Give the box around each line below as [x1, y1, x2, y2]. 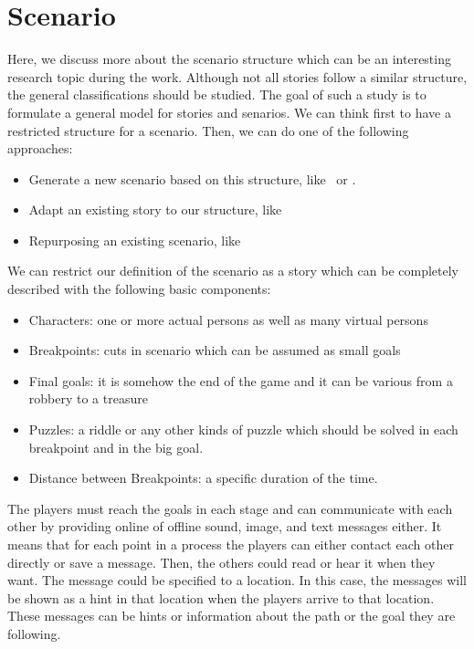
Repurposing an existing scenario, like [28, 230, 241, 249]
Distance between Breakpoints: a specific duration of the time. [28, 468, 378, 487]
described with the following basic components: [7, 279, 271, 298]
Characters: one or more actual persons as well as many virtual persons [28, 309, 428, 329]
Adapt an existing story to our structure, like [28, 200, 282, 219]
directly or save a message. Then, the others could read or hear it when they [7, 552, 436, 571]
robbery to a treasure [28, 389, 148, 408]
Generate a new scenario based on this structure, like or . [28, 169, 356, 188]
